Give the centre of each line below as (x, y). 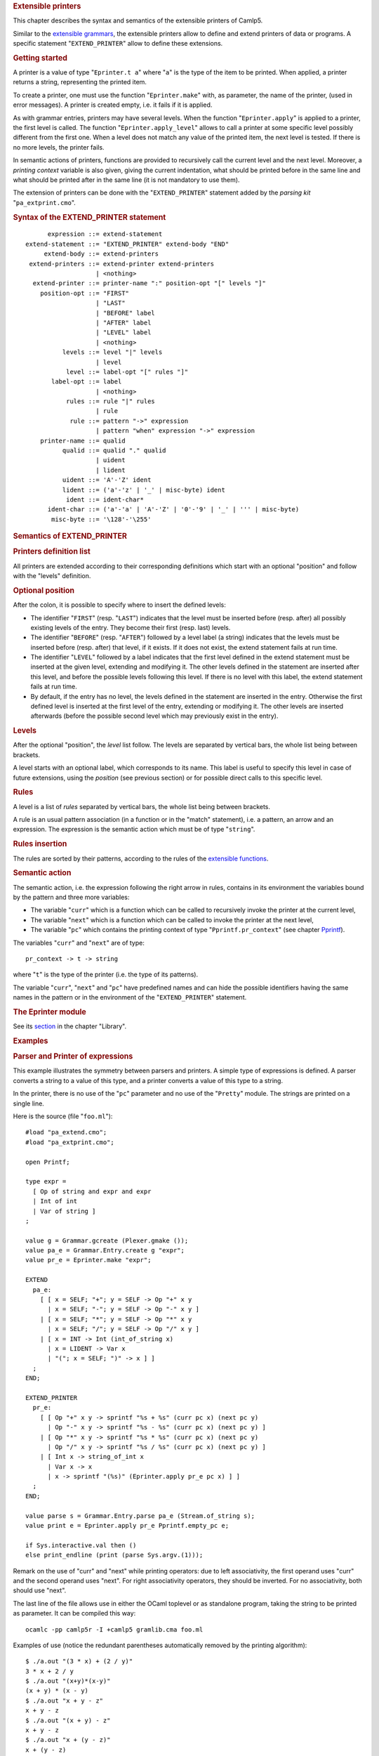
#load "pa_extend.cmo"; (66, 1132)
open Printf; (48, 1162)
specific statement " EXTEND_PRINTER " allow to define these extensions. (118, 44)
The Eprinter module (50, 1011)
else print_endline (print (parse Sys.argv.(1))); (114, 1555)
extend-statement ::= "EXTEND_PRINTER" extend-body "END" (127, 244)
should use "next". (40, 1590)
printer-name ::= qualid (82, 440)
